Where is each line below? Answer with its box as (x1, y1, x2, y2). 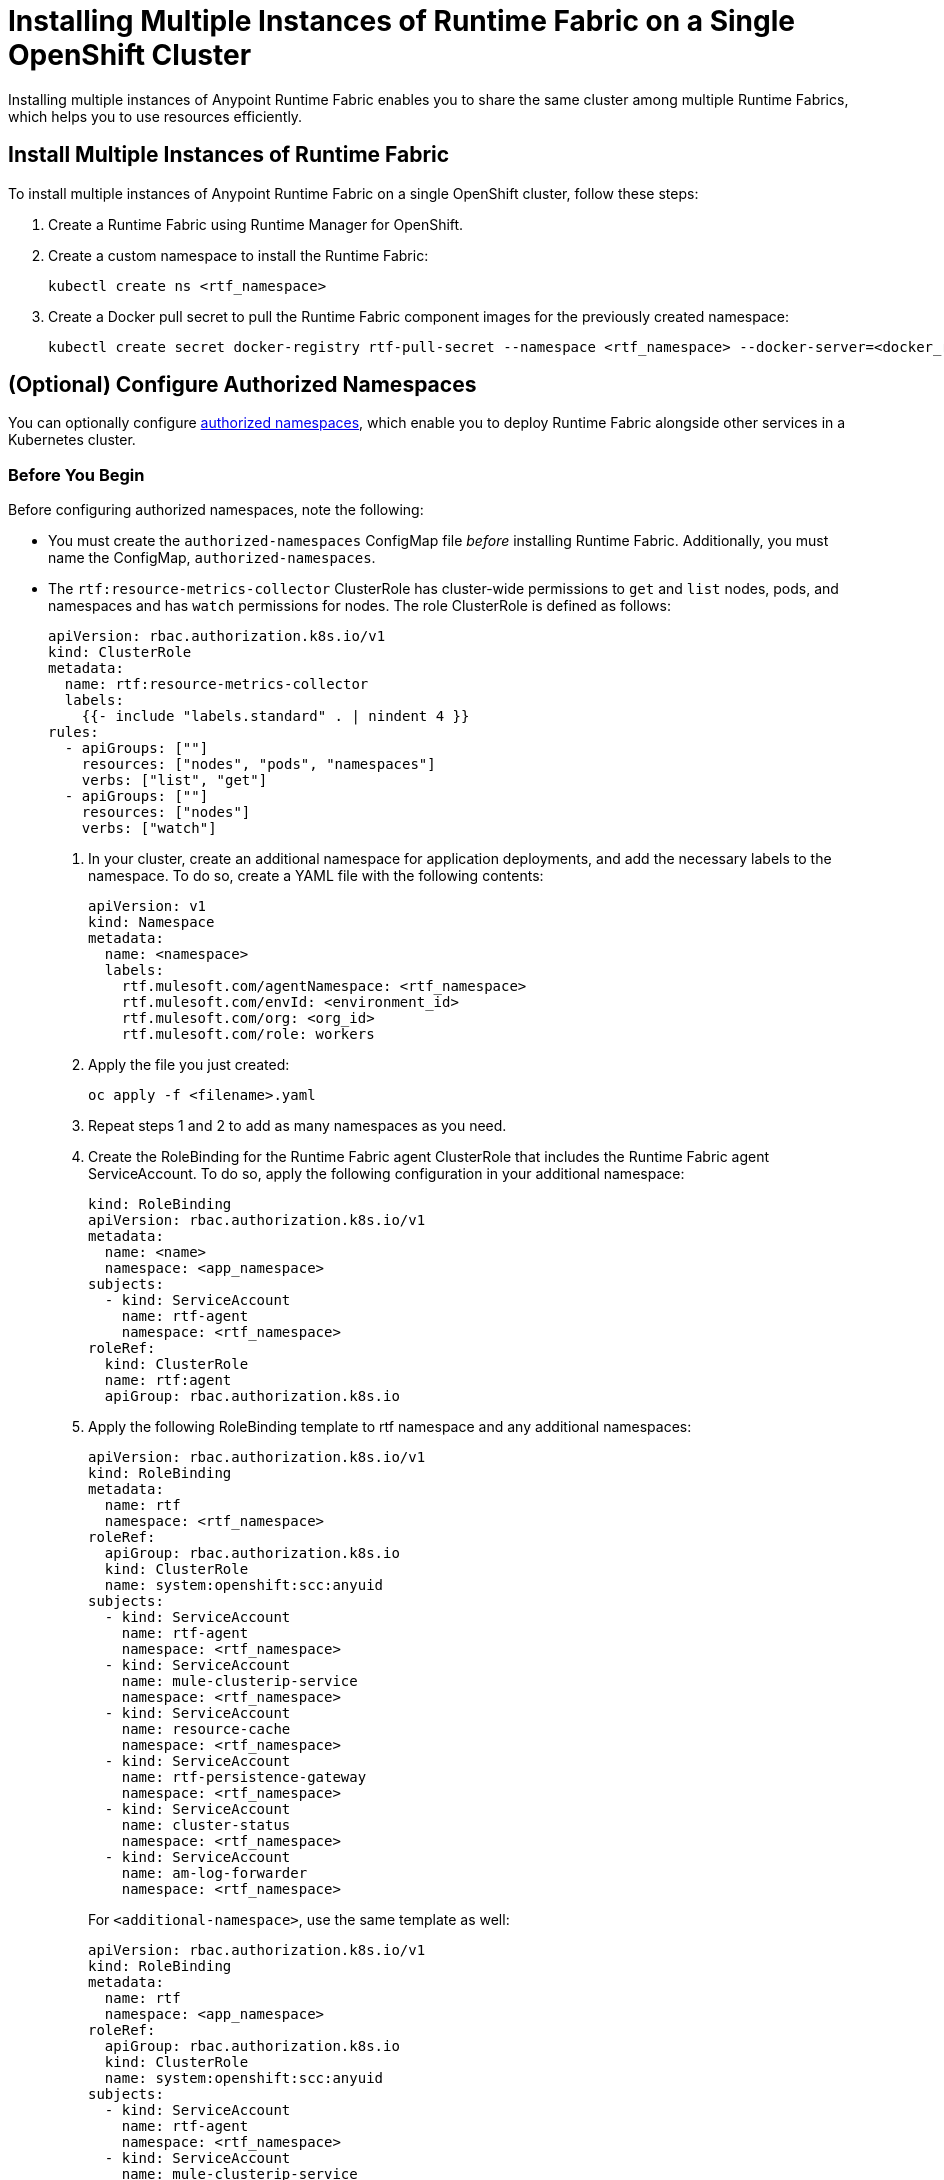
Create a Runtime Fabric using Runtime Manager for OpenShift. (48, 215, 464, 233)
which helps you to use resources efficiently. (8, 107, 303, 125)
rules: (48, 724, 99, 741)
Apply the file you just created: (88, 1056, 290, 1074)
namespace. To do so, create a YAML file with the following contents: (88, 867, 544, 885)
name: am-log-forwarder (121, 1865, 308, 1882)
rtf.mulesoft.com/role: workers (121, 1026, 375, 1043)
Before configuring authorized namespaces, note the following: (8, 501, 424, 519)
